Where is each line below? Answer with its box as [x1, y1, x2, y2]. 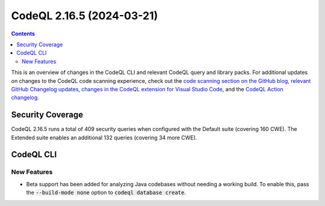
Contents [11, 30, 36, 37]
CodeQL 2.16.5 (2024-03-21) [11, 9, 158, 22]
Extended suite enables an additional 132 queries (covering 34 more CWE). [11, 134, 197, 141]
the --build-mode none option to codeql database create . [26, 189, 187, 196]
